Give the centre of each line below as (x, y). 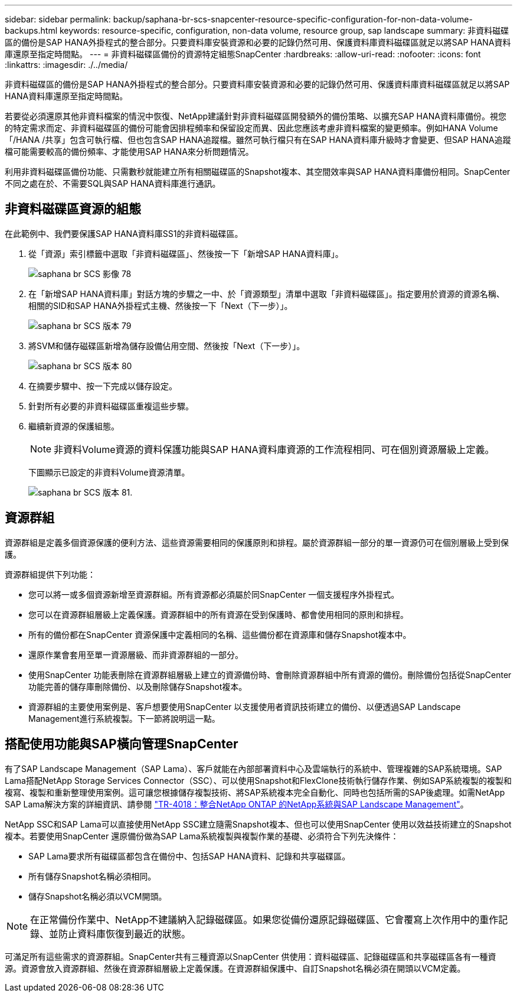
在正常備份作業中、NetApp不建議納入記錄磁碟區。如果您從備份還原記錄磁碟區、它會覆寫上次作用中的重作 (264, 919)
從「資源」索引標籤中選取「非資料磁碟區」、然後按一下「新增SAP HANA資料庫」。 (186, 253)
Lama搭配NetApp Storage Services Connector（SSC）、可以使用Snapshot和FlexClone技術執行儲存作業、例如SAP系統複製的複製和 (258, 780)
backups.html (31, 30)
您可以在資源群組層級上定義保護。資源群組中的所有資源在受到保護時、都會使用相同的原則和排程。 (218, 614)
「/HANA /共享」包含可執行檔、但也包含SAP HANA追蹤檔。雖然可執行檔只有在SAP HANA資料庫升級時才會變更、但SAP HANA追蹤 (258, 140)
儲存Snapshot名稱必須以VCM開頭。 (98, 896)
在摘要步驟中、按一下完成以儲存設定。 (103, 386)
